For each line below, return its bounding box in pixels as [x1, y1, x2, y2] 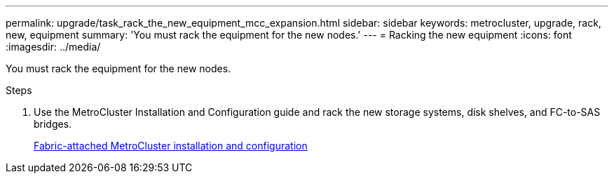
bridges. [34, 118, 72, 130]
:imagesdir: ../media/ [6, 41, 101, 53]
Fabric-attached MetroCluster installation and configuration [34, 140, 308, 152]
